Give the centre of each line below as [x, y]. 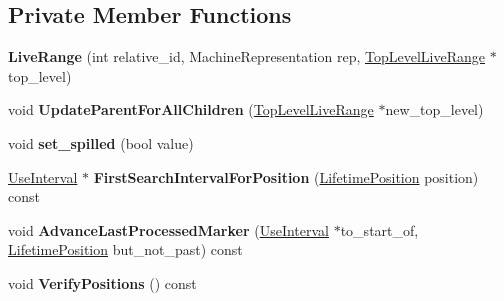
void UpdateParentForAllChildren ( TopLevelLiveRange [191, 109]
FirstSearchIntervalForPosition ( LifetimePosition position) [286, 176]
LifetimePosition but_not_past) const [125, 249]
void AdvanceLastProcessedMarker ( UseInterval [168, 229]
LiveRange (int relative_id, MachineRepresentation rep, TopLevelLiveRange [246, 56]
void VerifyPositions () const [102, 282]
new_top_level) [434, 109]
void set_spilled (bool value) [101, 142]
